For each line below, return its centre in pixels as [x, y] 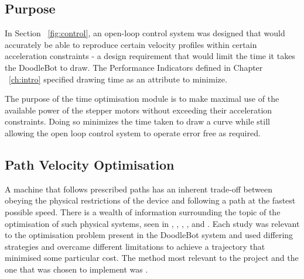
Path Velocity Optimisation [90, 164]
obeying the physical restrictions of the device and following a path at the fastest [150, 200]
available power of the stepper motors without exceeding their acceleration [139, 110]
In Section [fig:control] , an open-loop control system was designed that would [145, 33]
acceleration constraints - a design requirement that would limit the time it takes [150, 56]
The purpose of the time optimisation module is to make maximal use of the [142, 99]
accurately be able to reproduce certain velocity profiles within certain [131, 44]
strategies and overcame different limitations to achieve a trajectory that [135, 246]
